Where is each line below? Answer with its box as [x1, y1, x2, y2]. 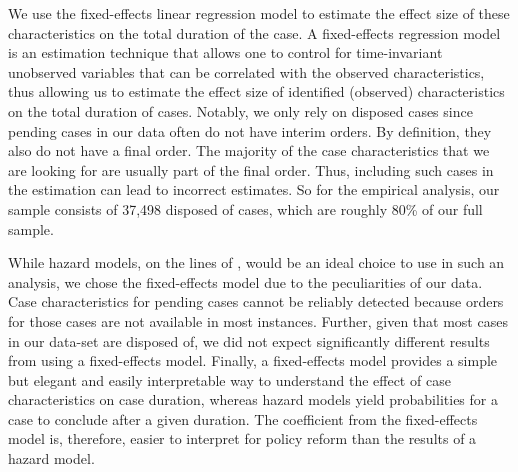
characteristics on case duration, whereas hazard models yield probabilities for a [8, 389, 498, 410]
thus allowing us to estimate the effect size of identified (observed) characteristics [8, 81, 505, 102]
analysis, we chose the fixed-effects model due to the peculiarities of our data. [8, 271, 483, 292]
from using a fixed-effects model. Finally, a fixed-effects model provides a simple [8, 350, 498, 371]
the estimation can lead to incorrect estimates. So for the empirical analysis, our [8, 179, 500, 200]
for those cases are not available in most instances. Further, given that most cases [8, 310, 508, 331]
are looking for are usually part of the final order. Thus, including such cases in [8, 159, 494, 180]
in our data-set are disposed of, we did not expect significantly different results [8, 330, 490, 351]
